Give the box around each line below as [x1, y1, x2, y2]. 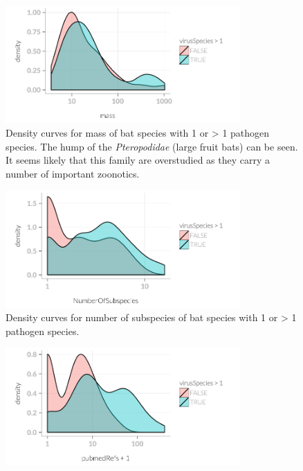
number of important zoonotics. [6, 166, 140, 180]
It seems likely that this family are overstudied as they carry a [6, 153, 270, 167]
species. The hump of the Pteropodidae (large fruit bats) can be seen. [6, 139, 298, 153]
